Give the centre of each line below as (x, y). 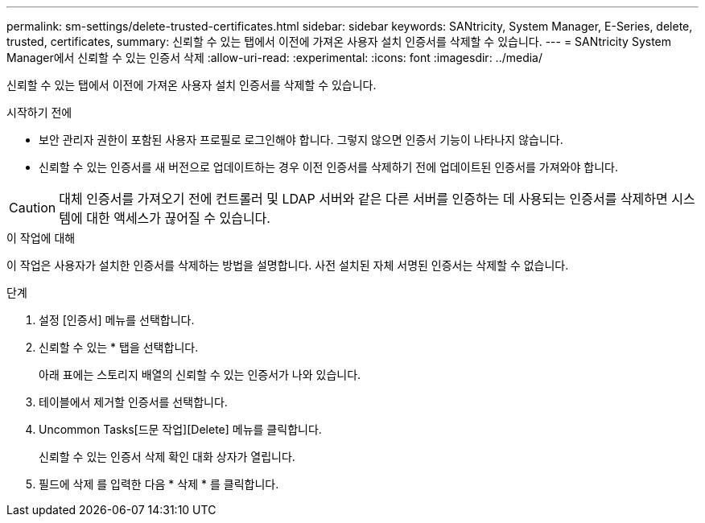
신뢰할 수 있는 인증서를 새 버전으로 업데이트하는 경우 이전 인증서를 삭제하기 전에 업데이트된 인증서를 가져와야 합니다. (328, 167)
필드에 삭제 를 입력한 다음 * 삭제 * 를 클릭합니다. (159, 484)
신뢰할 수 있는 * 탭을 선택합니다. (119, 347)
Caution (33, 208)
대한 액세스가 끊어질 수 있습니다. (178, 218)
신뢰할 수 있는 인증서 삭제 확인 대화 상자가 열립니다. (167, 457)
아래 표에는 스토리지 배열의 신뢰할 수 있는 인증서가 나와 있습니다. (200, 375)
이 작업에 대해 (41, 238)
